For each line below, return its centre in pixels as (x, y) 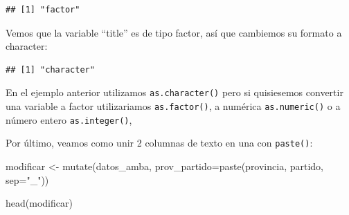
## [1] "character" (50, 69)
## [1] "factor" (43, 10)
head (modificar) (39, 203)
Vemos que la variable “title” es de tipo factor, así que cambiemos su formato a (174, 32)
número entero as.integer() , (69, 119)
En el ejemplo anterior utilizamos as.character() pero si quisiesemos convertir (174, 92)
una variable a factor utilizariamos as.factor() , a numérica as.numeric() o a (173, 106)
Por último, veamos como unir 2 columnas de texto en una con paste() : (159, 143)
